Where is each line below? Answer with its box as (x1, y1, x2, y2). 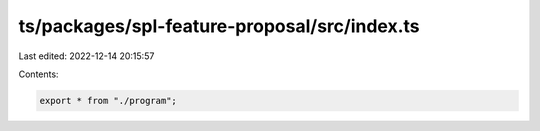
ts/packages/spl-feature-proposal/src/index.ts (18, 15, 420, 37)
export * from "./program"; (39, 95, 177, 106)
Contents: (18, 68, 59, 80)
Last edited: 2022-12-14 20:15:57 (18, 50, 155, 62)
